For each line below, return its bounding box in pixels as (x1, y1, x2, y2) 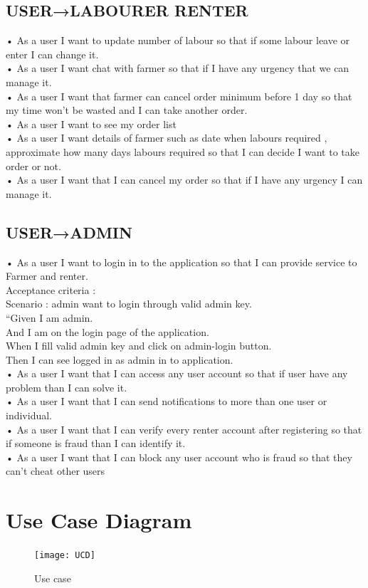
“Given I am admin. (6, 310, 93, 325)
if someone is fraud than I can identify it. (6, 436, 186, 451)
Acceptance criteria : (6, 282, 96, 297)
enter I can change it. (6, 46, 99, 61)
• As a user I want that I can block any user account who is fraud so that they (6, 449, 352, 464)
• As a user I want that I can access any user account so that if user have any (6, 366, 348, 381)
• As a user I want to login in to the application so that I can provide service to (6, 254, 357, 269)
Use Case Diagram (6, 505, 192, 535)
